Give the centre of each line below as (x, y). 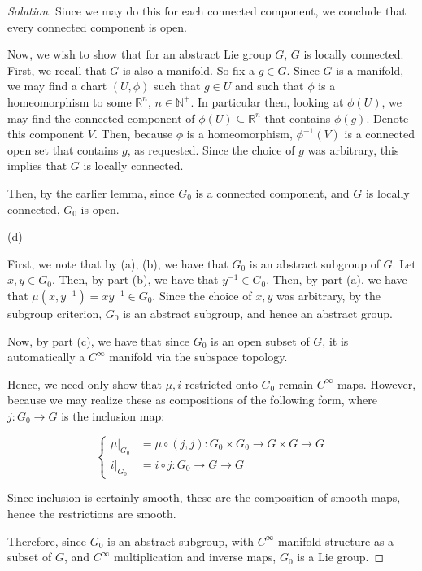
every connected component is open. (97, 26)
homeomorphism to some (70, 101)
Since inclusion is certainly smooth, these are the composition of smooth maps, (204, 497)
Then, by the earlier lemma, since (91, 192)
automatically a (46, 357)
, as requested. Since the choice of (211, 149)
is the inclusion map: (113, 415)
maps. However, (376, 384)
